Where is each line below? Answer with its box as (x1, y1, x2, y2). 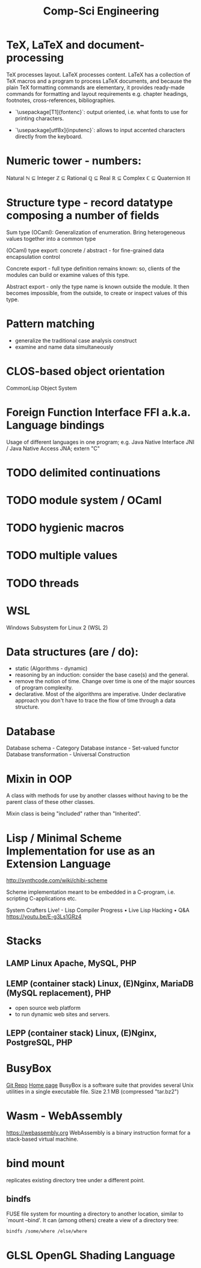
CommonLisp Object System (6, 384, 77, 392)
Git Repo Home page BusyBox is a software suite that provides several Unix (6, 1082, 194, 1089)
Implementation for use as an (6, 844, 155, 858)
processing (6, 51, 64, 65)
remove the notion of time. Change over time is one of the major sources (14, 678, 196, 685)
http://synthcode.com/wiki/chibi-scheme (6, 877, 108, 884)
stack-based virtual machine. (6, 1135, 79, 1142)
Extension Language (6, 857, 111, 870)
